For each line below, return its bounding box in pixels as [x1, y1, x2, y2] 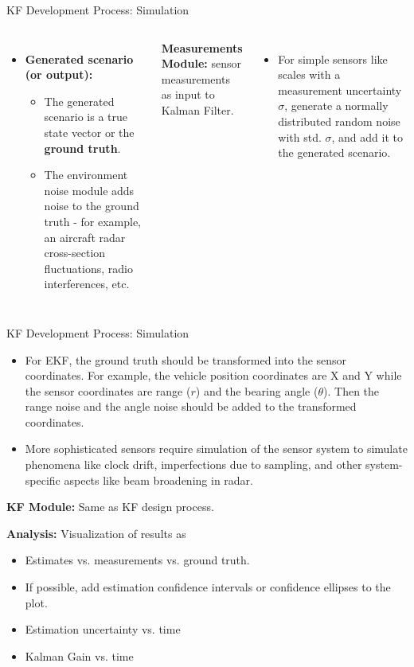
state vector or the [44, 123, 135, 140]
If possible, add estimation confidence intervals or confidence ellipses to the [25, 579, 391, 595]
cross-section [44, 244, 106, 261]
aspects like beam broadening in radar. [64, 471, 253, 488]
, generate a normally [284, 97, 389, 114]
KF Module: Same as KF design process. [6, 498, 214, 515]
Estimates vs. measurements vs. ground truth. [25, 552, 250, 568]
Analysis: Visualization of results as [6, 525, 186, 541]
